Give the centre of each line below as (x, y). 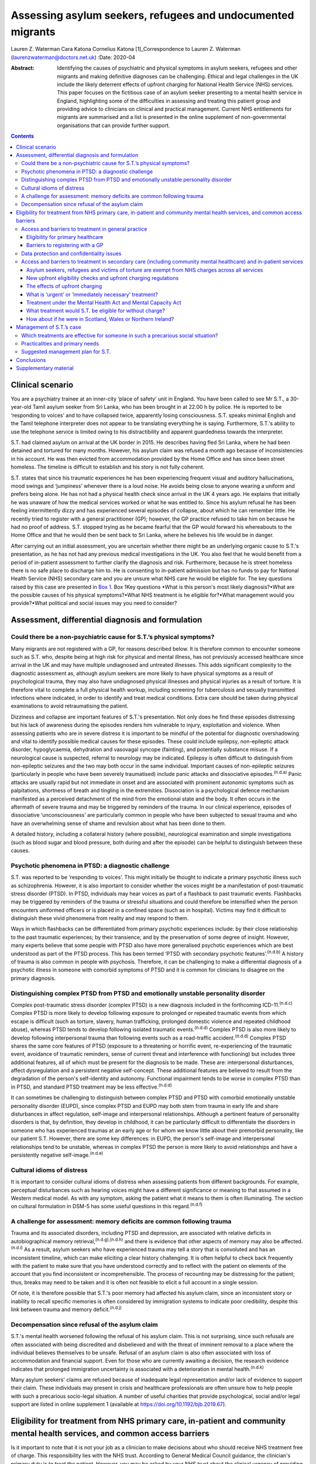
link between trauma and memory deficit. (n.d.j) (66, 1309)
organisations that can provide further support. (114, 125)
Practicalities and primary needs (60, 344)
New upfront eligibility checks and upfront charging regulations (103, 278)
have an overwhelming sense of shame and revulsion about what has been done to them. (118, 823)
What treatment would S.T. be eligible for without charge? (96, 311)
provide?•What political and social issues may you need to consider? (94, 603)
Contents (23, 136)
